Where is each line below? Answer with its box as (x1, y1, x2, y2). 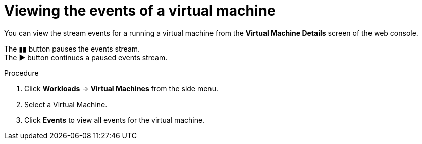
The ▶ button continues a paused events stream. (4, 53, 168, 62)
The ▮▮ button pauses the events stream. (4, 44, 140, 53)
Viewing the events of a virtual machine (4, 2, 276, 19)
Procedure (4, 68, 39, 77)
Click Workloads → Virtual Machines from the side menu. (24, 84, 218, 93)
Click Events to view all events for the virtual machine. (24, 115, 205, 124)
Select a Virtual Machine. (24, 100, 108, 109)
